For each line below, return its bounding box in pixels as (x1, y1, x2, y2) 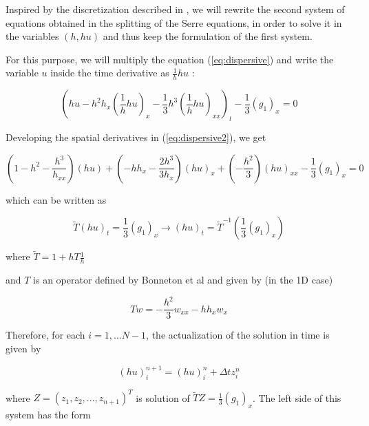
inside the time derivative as (50, 65, 169, 80)
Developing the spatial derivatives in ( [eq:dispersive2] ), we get (6, 130, 266, 144)
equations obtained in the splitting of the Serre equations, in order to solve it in (6, 15, 342, 30)
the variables (6, 29, 59, 43)
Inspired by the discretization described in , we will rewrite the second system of (6, 2, 345, 16)
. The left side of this (252, 390, 341, 405)
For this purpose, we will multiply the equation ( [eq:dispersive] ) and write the (6, 52, 334, 66)
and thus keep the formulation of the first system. (103, 29, 313, 43)
